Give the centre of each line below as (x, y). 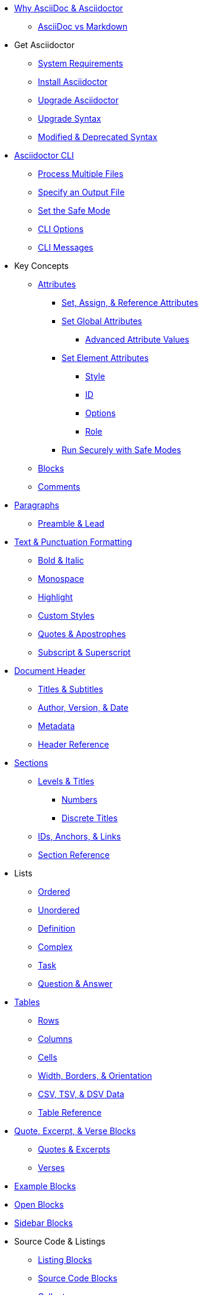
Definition (57, 928)
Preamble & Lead (71, 523)
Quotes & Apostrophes (82, 634)
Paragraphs (37, 505)
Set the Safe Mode (74, 210)
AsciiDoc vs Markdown (83, 26)
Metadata (57, 726)
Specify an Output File (81, 192)
